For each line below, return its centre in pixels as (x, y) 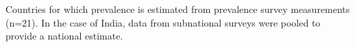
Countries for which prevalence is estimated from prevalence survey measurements (178, 9)
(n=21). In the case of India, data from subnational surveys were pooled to (163, 22)
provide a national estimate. (64, 36)
